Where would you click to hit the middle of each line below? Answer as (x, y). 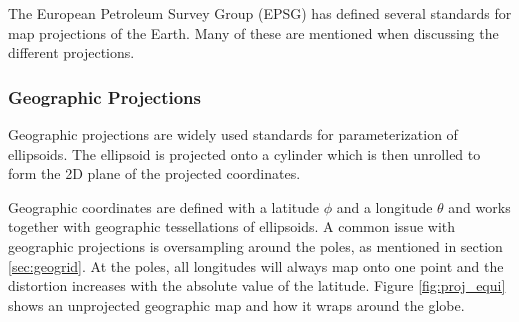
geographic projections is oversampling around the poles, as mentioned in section (255, 245)
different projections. (71, 52)
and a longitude (384, 206)
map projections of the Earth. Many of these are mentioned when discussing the (253, 32)
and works (479, 206)
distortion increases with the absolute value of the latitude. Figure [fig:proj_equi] (257, 285)
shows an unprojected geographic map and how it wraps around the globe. (236, 304)
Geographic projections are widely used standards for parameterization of (233, 134)
